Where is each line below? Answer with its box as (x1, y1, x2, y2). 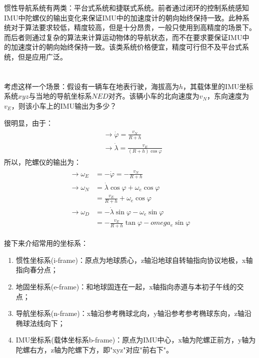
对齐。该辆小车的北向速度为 (108, 91, 199, 101)
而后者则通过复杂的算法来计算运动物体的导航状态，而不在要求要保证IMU (4, 32, 242, 42)
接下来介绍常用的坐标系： (4, 238, 88, 248)
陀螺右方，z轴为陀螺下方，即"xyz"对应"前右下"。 (15, 344, 173, 354)
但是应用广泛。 (17, 51, 67, 62)
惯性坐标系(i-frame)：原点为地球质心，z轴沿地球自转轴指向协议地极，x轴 (15, 254, 253, 265)
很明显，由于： (4, 117, 53, 128)
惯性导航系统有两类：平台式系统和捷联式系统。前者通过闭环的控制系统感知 (4, 3, 249, 13)
